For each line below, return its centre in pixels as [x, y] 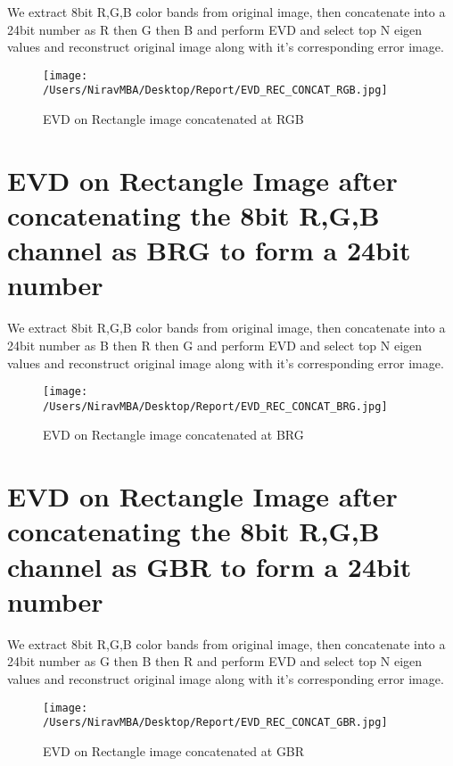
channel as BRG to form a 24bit [209, 250]
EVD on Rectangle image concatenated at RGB [173, 119]
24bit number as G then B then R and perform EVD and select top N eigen [215, 661]
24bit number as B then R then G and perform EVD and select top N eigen [215, 345]
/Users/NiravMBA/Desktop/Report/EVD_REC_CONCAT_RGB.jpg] [215, 91]
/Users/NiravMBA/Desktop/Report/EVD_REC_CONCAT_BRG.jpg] [215, 406]
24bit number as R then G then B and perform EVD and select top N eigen [215, 29]
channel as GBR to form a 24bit [210, 566]
